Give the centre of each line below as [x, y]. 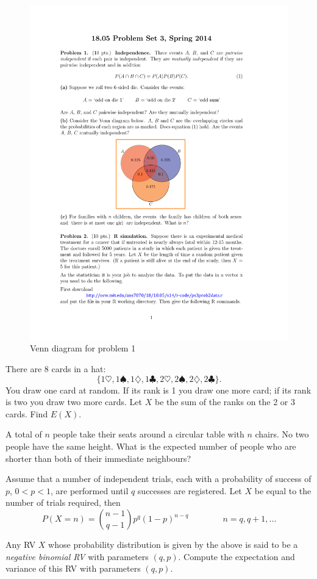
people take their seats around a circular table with [148, 434]
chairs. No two [282, 434]
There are [24, 369]
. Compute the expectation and [237, 556]
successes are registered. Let [190, 490]
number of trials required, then [63, 502]
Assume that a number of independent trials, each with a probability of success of [158, 479]
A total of [24, 434]
